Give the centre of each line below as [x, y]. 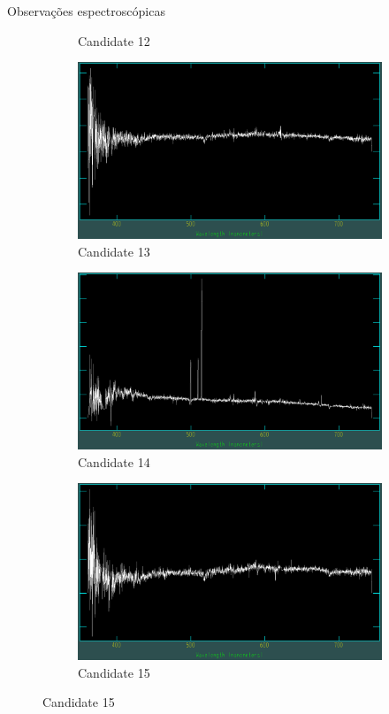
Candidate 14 [114, 461]
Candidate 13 [114, 251]
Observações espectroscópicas [86, 11]
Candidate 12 [114, 40]
